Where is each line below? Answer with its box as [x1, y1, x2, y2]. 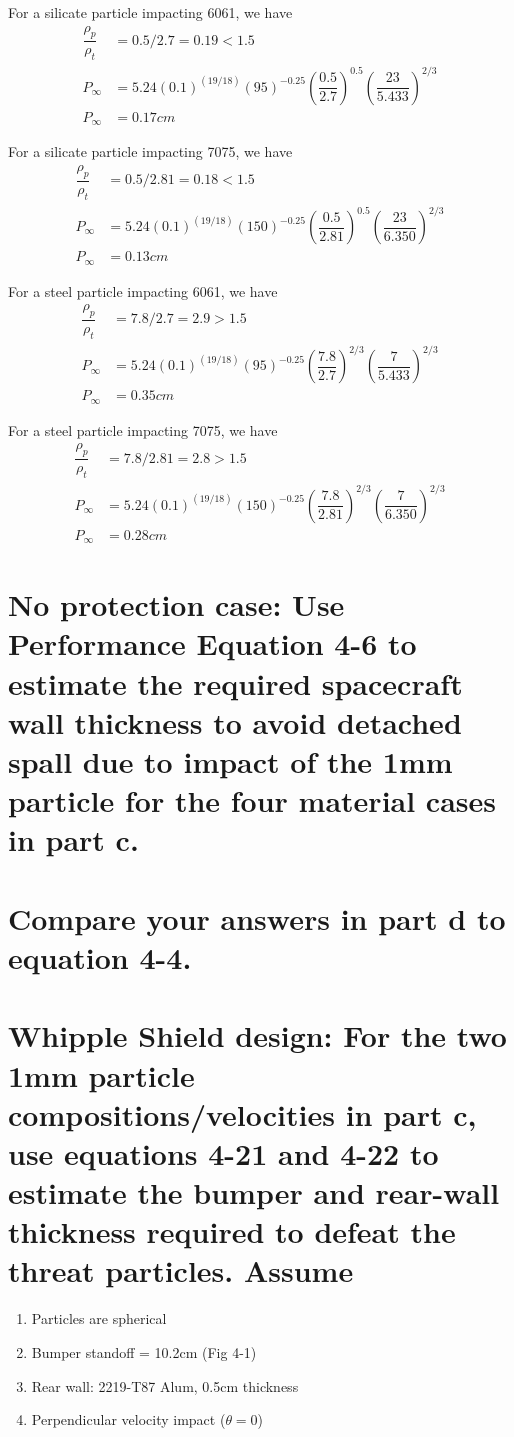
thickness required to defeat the [8, 1211, 456, 1252]
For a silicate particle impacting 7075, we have [8, 141, 293, 162]
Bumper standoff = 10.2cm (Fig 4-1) [31, 1341, 257, 1362]
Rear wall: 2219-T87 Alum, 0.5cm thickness [31, 1375, 299, 1396]
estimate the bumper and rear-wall [8, 1172, 500, 1213]
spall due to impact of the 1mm [8, 741, 453, 781]
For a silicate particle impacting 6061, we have [8, 2, 293, 22]
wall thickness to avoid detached [8, 701, 462, 742]
